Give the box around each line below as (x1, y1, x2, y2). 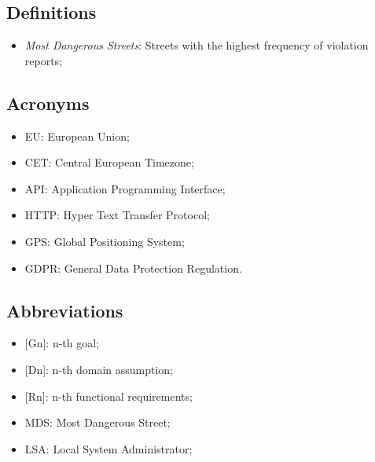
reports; (24, 52, 63, 68)
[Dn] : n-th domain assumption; (24, 361, 174, 377)
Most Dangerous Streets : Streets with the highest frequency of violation (24, 37, 369, 53)
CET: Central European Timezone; (24, 154, 194, 170)
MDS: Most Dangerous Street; (24, 414, 171, 431)
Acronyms (6, 90, 90, 115)
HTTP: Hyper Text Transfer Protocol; (24, 207, 210, 223)
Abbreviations (6, 298, 123, 322)
